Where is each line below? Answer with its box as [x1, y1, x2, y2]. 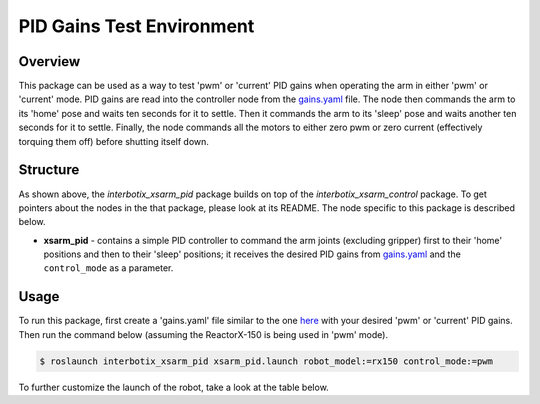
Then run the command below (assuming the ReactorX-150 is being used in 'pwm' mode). [18, 328, 389, 340]
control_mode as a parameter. [43, 262, 174, 274]
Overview [18, 53, 81, 70]
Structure [18, 161, 80, 179]
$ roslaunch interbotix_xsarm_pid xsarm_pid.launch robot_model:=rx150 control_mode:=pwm [39, 355, 494, 367]
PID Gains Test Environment [18, 15, 255, 37]
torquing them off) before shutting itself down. [18, 135, 210, 147]
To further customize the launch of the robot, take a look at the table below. [18, 381, 329, 393]
